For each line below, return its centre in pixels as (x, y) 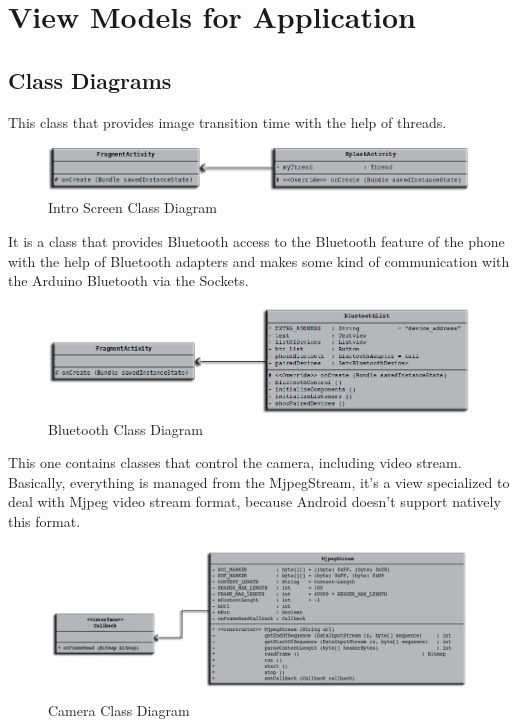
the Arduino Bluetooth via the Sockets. (128, 280)
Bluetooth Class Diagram (125, 428)
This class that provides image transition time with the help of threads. (227, 121)
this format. (44, 520)
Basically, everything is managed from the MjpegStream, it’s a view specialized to (259, 481)
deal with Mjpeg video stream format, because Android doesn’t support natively (254, 501)
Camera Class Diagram (119, 709)
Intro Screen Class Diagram (132, 207)
